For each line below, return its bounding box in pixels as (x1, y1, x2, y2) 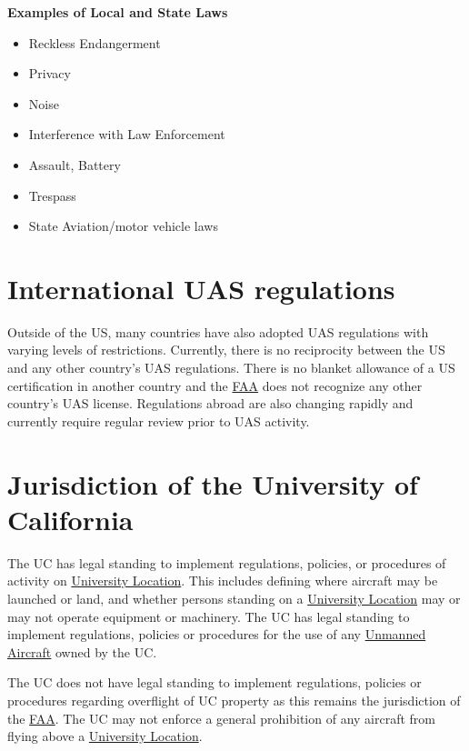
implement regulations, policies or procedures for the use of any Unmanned (7, 625, 426, 644)
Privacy (28, 64, 71, 83)
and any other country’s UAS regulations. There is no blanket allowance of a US (7, 358, 455, 377)
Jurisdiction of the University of (7, 465, 418, 502)
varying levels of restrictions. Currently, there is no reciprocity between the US (7, 340, 445, 359)
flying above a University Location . (7, 726, 203, 746)
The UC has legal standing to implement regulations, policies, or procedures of (7, 553, 446, 572)
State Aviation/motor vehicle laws (28, 216, 218, 235)
